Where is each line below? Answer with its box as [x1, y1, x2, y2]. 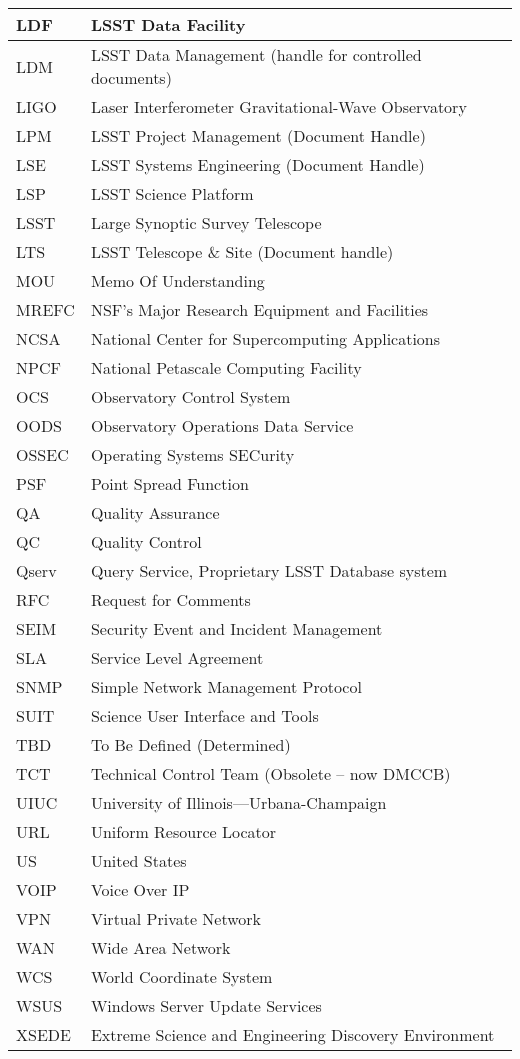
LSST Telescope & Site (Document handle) [90, 240, 394, 263]
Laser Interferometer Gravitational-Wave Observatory [90, 95, 467, 118]
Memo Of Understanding [90, 269, 265, 292]
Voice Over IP [90, 878, 190, 901]
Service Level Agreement [90, 646, 264, 669]
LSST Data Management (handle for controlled [90, 43, 422, 66]
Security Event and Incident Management [90, 617, 383, 640]
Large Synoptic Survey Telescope [90, 211, 322, 234]
